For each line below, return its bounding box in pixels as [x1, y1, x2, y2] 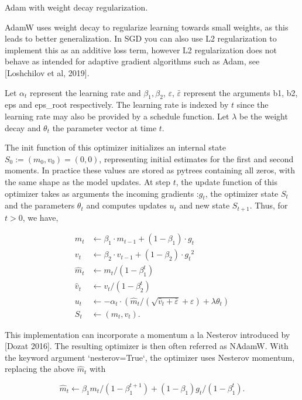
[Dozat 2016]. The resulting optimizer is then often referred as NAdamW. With [5, 340, 289, 352]
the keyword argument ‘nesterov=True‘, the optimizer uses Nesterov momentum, [5, 351, 295, 363]
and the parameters [5, 199, 75, 211]
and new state [179, 199, 230, 211]
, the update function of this [176, 175, 277, 187]
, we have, [22, 211, 59, 223]
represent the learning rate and [30, 86, 141, 98]
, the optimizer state [205, 187, 279, 199]
